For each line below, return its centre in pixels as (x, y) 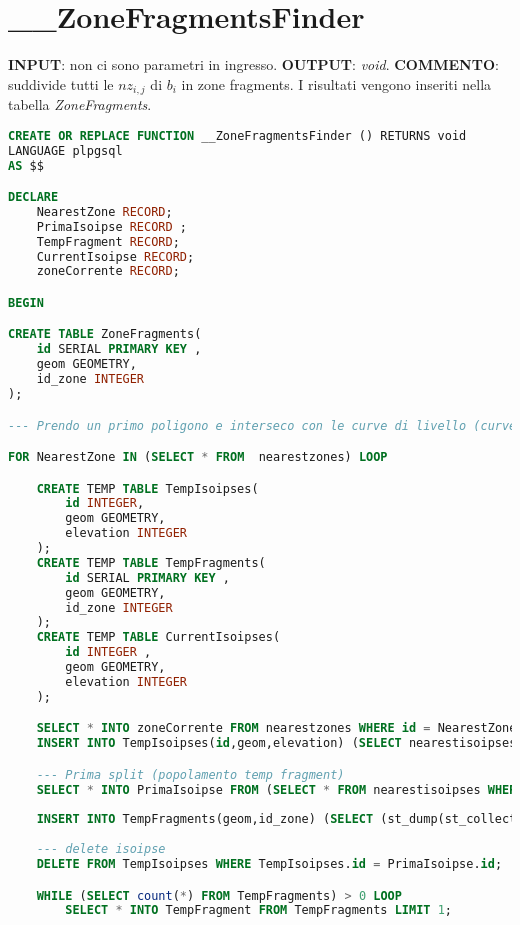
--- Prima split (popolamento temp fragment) (190, 774)
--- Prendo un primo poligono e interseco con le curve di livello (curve (262, 425)
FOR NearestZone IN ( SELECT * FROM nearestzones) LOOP (198, 457)
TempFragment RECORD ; (108, 241)
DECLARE (33, 197)
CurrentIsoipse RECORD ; (115, 256)
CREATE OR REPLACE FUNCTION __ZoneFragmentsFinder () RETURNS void (237, 135)
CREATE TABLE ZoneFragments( (105, 334)
